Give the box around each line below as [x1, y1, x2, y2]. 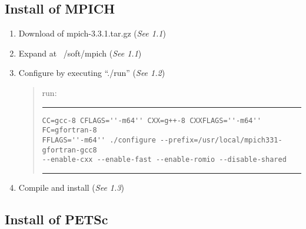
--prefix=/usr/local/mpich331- [160, 135, 282, 144]
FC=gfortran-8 [42, 126, 97, 135]
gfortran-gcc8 [42, 145, 97, 154]
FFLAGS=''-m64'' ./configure [42, 135, 156, 144]
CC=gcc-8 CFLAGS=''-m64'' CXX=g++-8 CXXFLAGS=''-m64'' [42, 116, 261, 125]
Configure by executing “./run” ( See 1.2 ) [18, 67, 165, 79]
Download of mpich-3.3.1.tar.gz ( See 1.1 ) [18, 27, 166, 39]
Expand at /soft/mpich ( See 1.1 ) [18, 47, 142, 59]
